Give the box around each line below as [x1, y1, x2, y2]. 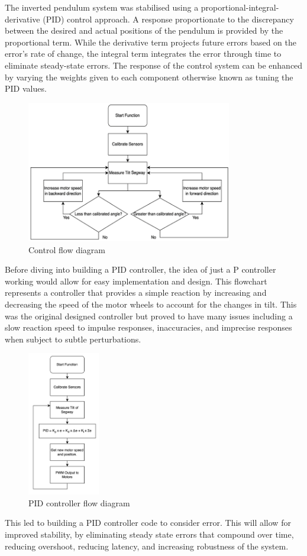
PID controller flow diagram [28, 496, 130, 509]
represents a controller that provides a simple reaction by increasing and [5, 286, 267, 299]
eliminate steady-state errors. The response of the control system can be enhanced [5, 59, 303, 71]
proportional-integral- [201, 1, 279, 13]
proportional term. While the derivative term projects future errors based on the [5, 35, 296, 48]
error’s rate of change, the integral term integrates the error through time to [5, 47, 282, 60]
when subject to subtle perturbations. [5, 332, 141, 345]
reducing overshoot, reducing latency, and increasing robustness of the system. [5, 539, 289, 552]
